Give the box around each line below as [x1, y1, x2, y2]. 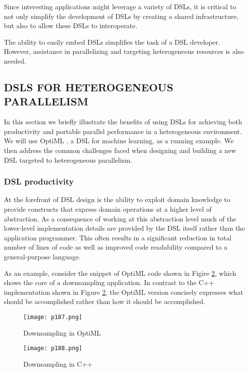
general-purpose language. [4, 251, 81, 261]
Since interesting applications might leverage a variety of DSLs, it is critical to [4, 1, 236, 11]
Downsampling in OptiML [23, 327, 101, 338]
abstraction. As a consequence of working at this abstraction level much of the [4, 213, 236, 223]
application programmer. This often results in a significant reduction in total [4, 232, 232, 242]
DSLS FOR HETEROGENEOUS [4, 79, 173, 94]
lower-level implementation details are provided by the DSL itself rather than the [4, 223, 245, 233]
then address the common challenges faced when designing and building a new [4, 145, 236, 155]
